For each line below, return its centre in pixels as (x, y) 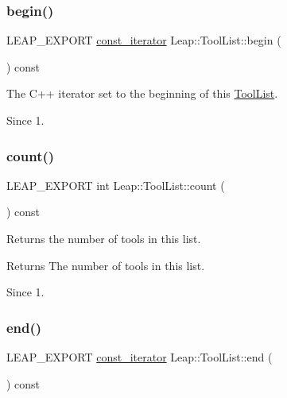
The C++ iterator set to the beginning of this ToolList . (142, 93)
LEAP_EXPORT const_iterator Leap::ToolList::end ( (140, 357)
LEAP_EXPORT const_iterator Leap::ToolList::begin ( (144, 40)
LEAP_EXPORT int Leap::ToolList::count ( (116, 185)
